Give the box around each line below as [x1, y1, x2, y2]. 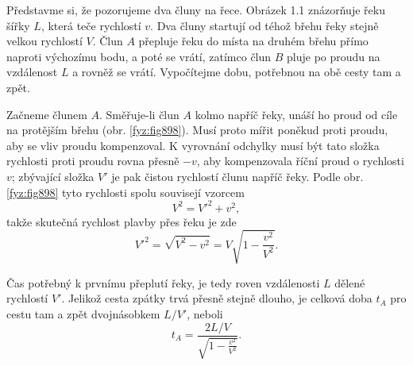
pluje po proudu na [287, 48, 380, 64]
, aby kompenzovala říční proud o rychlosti [196, 152, 404, 169]
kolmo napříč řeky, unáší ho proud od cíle [195, 106, 398, 122]
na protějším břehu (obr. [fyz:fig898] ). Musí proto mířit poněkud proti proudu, [6, 121, 388, 138]
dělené [334, 274, 365, 291]
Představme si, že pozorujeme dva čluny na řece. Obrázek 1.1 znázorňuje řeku [6, 2, 385, 17]
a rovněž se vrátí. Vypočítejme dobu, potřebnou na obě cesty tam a [72, 64, 401, 80]
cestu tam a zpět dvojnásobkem [6, 305, 160, 322]
